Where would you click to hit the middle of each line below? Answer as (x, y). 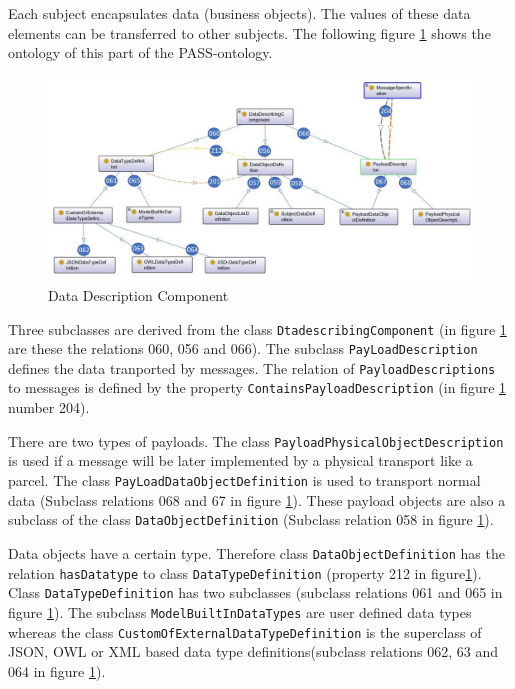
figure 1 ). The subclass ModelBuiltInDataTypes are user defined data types (240, 611)
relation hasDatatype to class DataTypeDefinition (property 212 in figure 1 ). (245, 572)
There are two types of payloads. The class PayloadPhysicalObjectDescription (256, 440)
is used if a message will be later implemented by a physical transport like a (240, 460)
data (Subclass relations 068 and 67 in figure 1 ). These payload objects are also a (257, 499)
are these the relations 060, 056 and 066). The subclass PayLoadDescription (243, 348)
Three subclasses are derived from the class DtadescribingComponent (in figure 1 (257, 328)
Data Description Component (138, 294)
